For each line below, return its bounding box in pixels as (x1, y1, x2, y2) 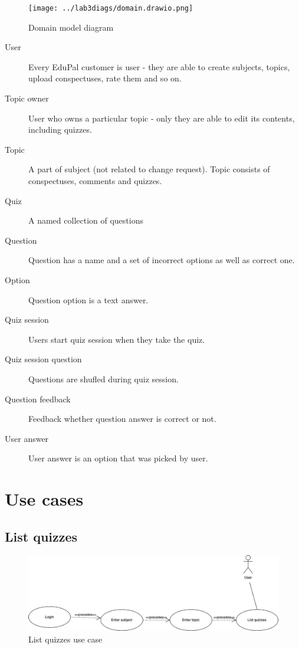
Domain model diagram (28, 21, 114, 33)
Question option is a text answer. (28, 293, 149, 306)
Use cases (5, 487, 84, 511)
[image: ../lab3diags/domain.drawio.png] (28, 4, 193, 12)
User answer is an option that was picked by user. (28, 452, 208, 464)
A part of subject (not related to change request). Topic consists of (28, 163, 270, 175)
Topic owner (5, 92, 49, 104)
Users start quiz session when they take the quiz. (28, 333, 205, 345)
